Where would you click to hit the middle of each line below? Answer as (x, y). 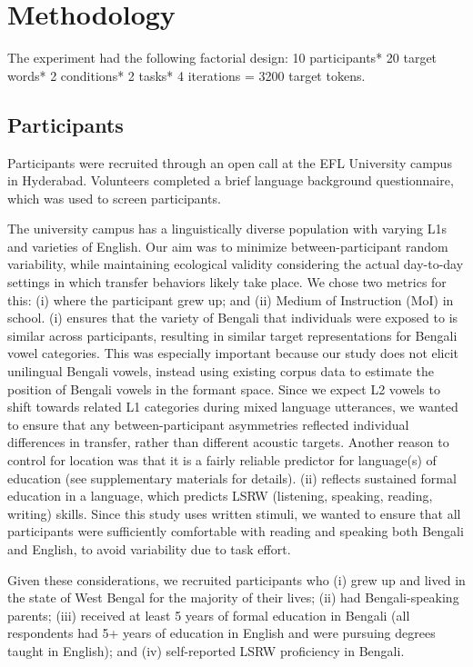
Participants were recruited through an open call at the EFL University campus (230, 162)
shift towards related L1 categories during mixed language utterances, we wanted (233, 407)
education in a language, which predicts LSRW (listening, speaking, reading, (220, 496)
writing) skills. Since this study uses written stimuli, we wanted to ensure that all (234, 513)
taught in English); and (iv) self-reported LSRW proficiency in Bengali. (206, 650)
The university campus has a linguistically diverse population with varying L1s (227, 229)
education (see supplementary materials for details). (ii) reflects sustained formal (232, 478)
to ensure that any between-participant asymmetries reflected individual (208, 424)
